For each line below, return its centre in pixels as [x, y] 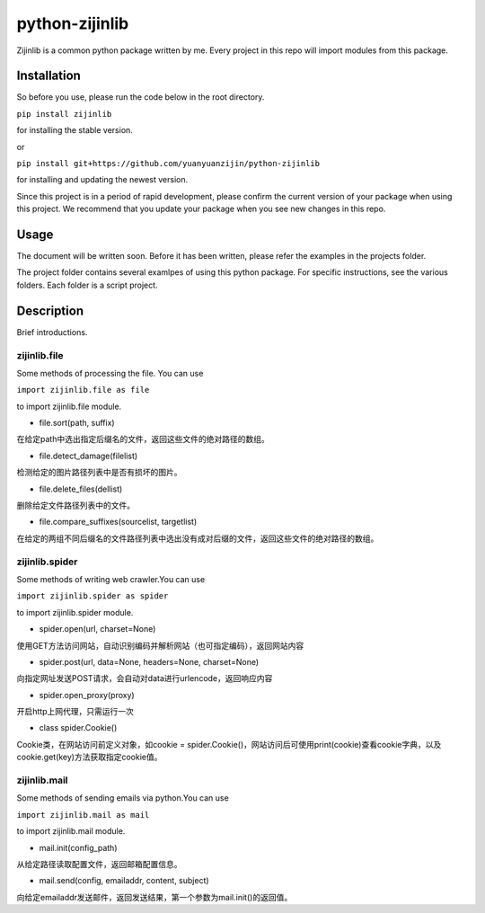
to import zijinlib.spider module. [75, 612]
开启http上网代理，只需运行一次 [75, 712]
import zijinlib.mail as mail [83, 815]
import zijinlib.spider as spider [93, 596]
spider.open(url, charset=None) [97, 629]
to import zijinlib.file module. [69, 406]
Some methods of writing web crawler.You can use [111, 579]
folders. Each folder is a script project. [87, 285]
